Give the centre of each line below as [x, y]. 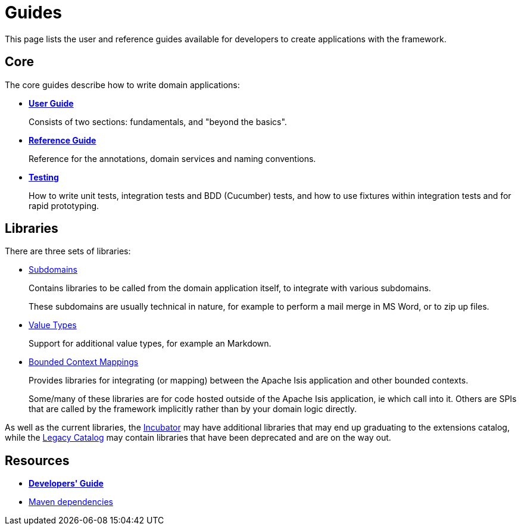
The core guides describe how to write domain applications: [122, 85]
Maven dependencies [71, 502]
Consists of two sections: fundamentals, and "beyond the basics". [158, 121]
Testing [44, 177]
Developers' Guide [66, 484]
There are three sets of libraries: [68, 251]
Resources [37, 460]
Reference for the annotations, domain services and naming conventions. [172, 158]
